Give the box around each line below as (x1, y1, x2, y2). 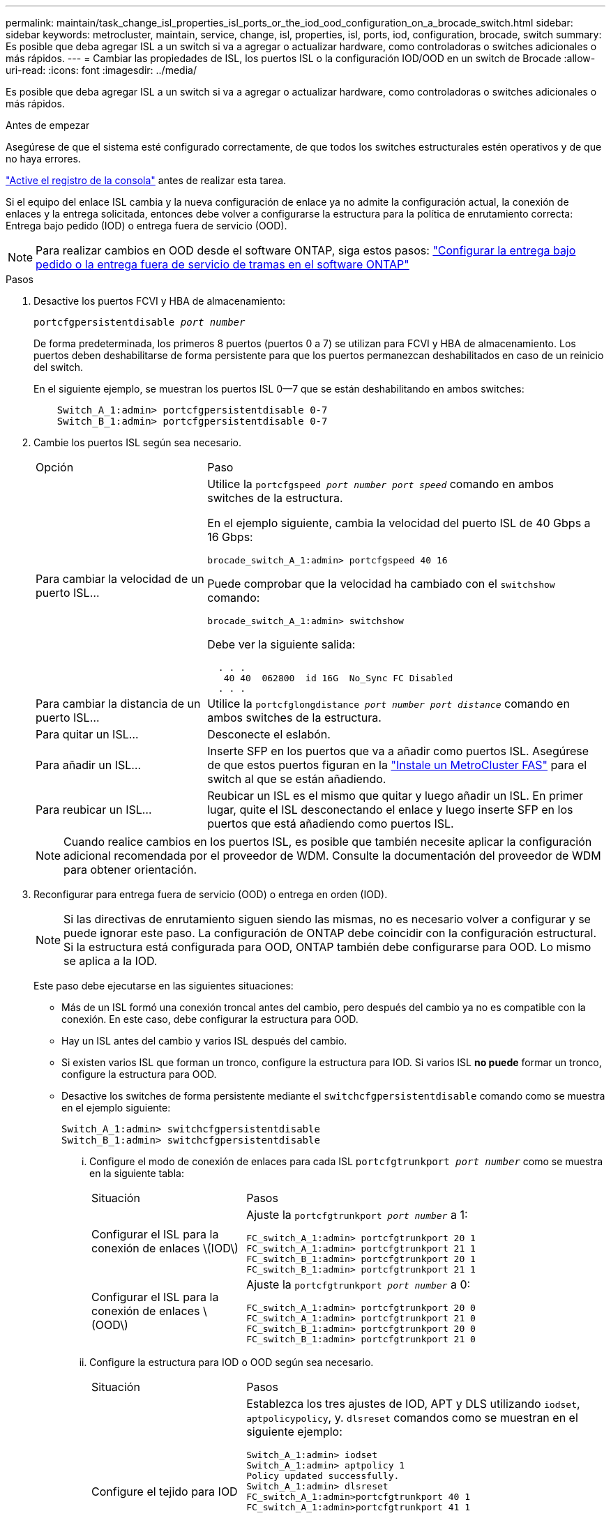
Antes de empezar (6, 119, 90, 131)
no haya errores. (6, 153, 81, 165)
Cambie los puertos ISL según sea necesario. (33, 437, 241, 448)
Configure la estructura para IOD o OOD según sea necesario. (89, 1356, 374, 1368)
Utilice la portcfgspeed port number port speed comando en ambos (207, 477, 554, 491)
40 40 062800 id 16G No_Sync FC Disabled (223, 673, 453, 683)
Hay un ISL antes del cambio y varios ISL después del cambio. (61, 1035, 347, 1047)
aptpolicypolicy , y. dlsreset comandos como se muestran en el (246, 1411, 578, 1425)
